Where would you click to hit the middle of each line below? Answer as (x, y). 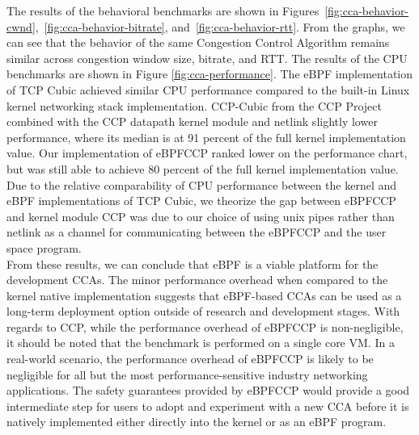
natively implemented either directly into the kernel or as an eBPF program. (197, 422)
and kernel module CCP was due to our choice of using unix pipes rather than (201, 216)
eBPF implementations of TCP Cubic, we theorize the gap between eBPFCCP (201, 201)
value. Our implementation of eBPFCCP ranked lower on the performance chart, (207, 153)
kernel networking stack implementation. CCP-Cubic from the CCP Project (194, 105)
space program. (44, 247)
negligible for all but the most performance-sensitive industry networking (187, 374)
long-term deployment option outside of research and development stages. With (203, 311)
